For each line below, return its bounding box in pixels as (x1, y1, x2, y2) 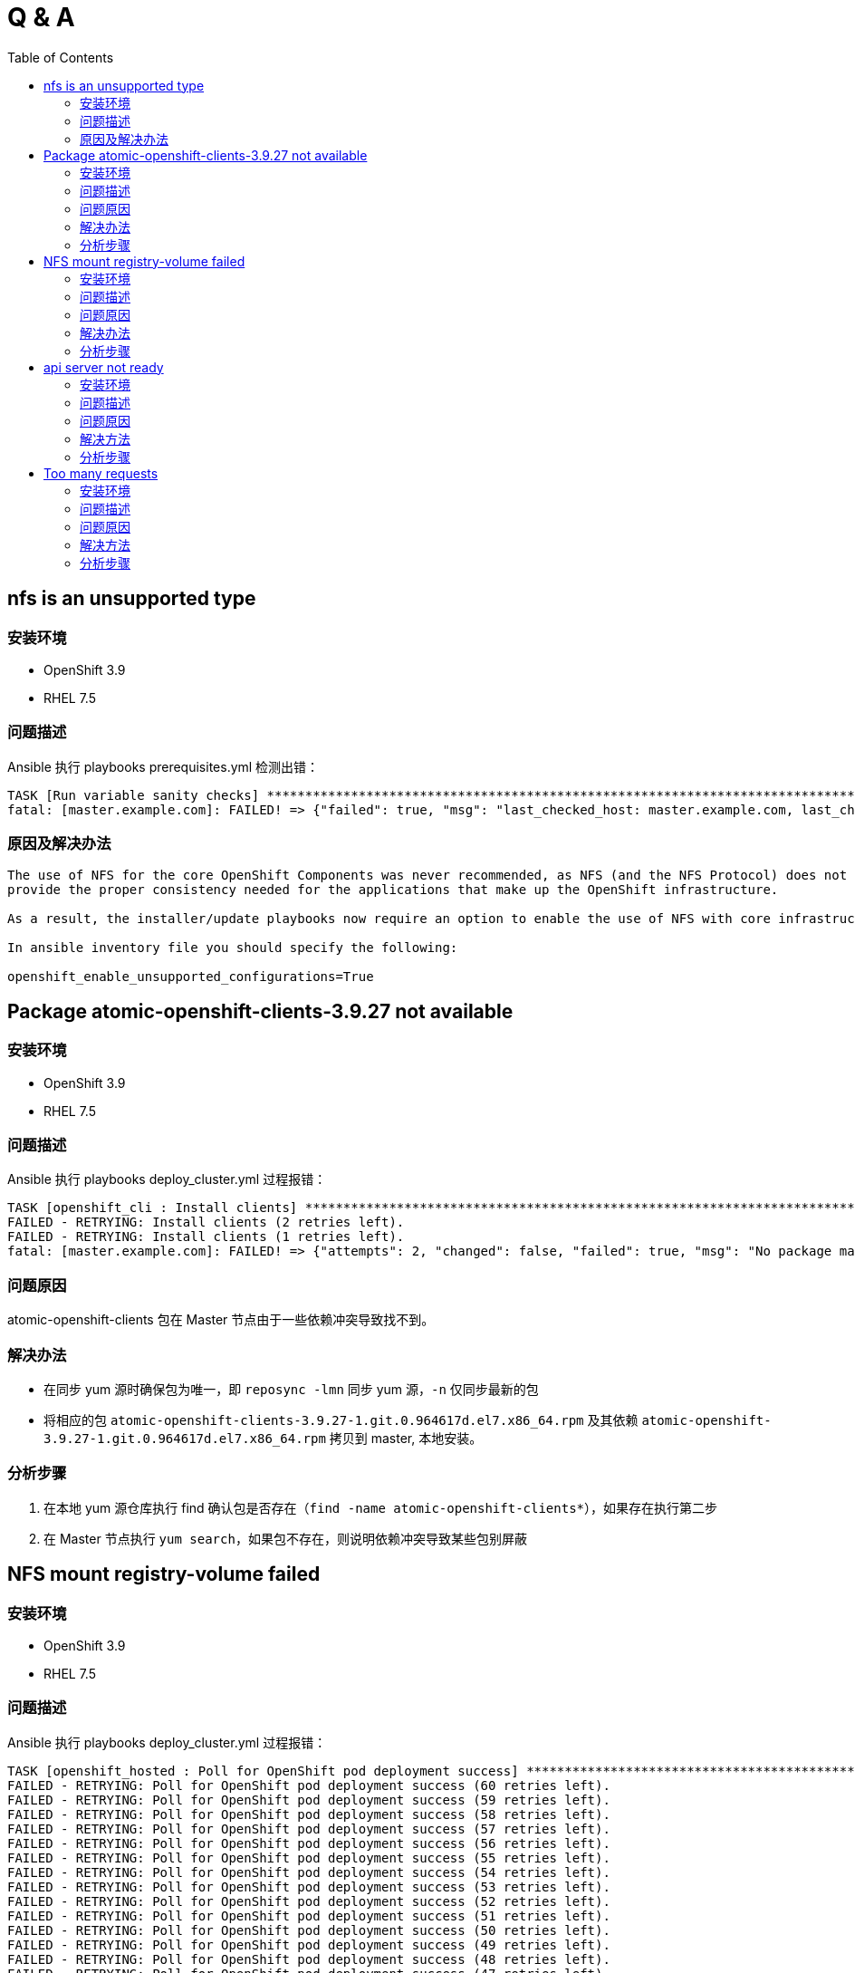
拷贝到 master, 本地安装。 (329, 1429, 483, 1446)
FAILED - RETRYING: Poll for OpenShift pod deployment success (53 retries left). (7, 1879, 610, 1894)
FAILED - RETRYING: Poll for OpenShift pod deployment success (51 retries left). (7, 1908, 610, 1923)
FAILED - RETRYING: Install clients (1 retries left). (7, 1229, 405, 1245)
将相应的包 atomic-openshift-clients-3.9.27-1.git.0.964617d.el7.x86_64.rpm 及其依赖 (43, 1411, 639, 1428)
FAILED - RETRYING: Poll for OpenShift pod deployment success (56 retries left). (7, 1835, 610, 1851)
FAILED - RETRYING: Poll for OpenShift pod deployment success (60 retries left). (7, 1777, 610, 1793)
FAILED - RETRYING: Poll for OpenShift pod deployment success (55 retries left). (7, 1850, 610, 1865)
